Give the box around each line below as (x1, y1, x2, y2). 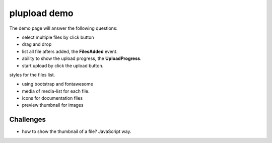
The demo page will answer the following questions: (9, 25, 118, 31)
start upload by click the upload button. (22, 62, 104, 68)
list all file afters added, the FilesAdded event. (22, 48, 118, 54)
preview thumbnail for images (22, 102, 84, 108)
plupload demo (9, 8, 74, 19)
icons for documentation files (22, 95, 83, 101)
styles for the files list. (9, 71, 55, 78)
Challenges (9, 115, 46, 124)
